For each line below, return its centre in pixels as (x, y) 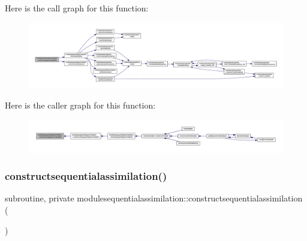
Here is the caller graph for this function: (80, 105)
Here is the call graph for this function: (77, 8)
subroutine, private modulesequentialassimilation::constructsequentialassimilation (154, 198)
